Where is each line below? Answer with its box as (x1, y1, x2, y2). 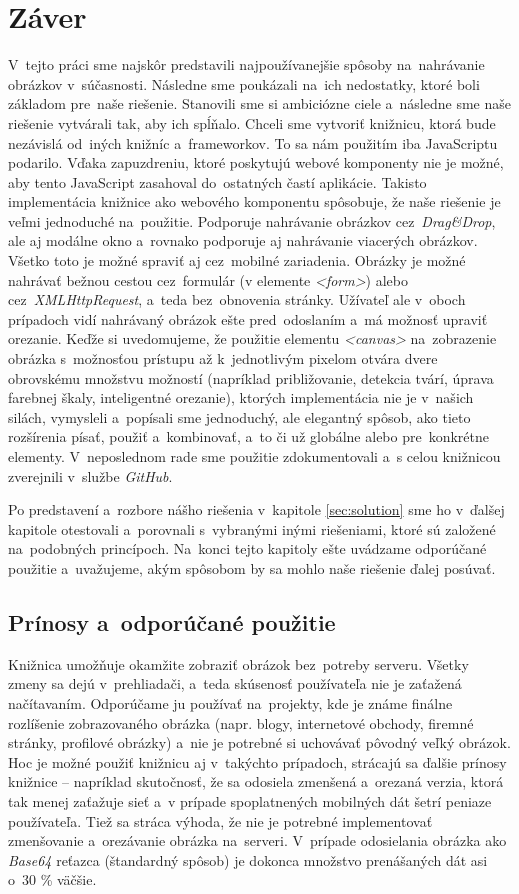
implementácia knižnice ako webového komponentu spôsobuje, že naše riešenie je (8, 191, 501, 212)
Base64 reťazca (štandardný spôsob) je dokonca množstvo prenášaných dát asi (8, 849, 488, 870)
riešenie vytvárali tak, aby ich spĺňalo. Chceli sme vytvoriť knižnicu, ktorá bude (8, 112, 496, 133)
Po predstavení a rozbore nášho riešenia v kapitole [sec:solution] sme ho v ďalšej (8, 499, 505, 520)
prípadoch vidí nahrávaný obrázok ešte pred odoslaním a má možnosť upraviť (8, 308, 488, 329)
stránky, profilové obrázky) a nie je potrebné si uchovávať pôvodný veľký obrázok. (8, 732, 511, 753)
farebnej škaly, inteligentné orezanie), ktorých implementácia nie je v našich (8, 387, 474, 408)
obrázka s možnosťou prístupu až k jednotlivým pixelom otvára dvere (8, 348, 438, 369)
